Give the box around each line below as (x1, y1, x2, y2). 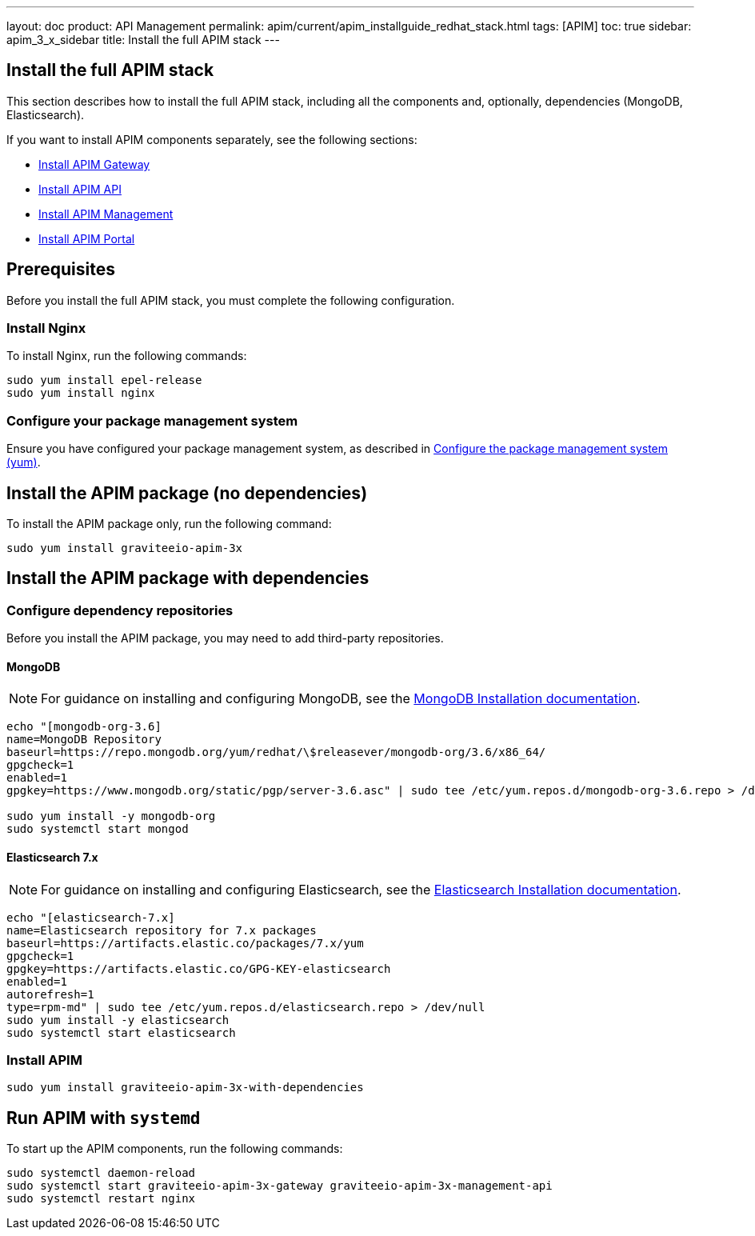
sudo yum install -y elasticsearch (6, 1013, 230, 1026)
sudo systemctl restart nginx (6, 1192, 196, 1206)
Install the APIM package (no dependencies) (6, 482, 368, 503)
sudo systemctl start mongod (6, 822, 189, 836)
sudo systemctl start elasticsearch (6, 1026, 236, 1039)
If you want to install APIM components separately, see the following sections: (6, 132, 417, 146)
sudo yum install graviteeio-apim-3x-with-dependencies (6, 1081, 364, 1094)
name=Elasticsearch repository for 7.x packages (6, 923, 317, 937)
